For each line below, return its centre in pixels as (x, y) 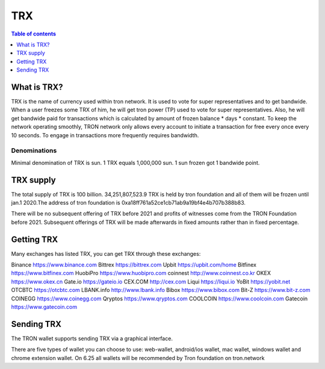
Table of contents (34, 34)
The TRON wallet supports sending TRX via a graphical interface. (92, 338)
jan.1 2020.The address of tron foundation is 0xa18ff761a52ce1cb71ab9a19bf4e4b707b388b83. (128, 203)
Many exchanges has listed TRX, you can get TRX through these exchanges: (106, 253)
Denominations (34, 150)
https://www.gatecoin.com (44, 307)
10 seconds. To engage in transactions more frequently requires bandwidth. (105, 135)
